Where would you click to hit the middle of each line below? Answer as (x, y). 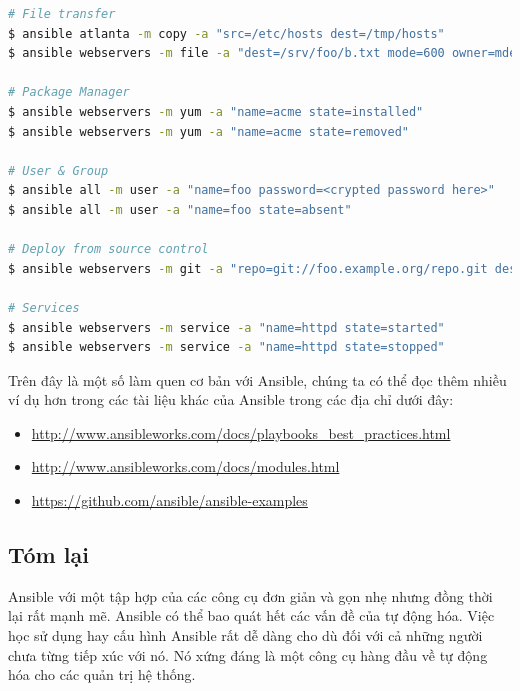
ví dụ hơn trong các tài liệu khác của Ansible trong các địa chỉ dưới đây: (231, 399)
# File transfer (62, 14)
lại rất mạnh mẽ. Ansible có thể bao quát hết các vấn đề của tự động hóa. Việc (251, 615)
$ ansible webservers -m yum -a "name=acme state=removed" (208, 131)
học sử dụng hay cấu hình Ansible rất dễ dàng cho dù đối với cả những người (245, 635)
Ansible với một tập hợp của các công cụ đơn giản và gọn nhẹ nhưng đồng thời (250, 595)
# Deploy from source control (108, 249)
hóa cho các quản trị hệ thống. (102, 674)
